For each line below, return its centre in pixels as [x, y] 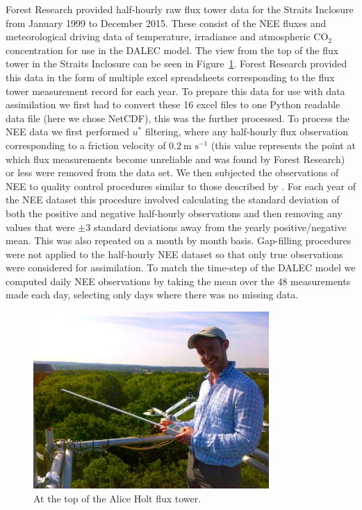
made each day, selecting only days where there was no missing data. [152, 295]
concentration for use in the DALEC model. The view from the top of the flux [172, 50]
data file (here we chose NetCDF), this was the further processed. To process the [178, 118]
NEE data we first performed [67, 131]
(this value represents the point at [283, 145]
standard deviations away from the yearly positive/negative [220, 227]
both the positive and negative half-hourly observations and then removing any [174, 213]
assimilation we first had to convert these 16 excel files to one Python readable [173, 104]
